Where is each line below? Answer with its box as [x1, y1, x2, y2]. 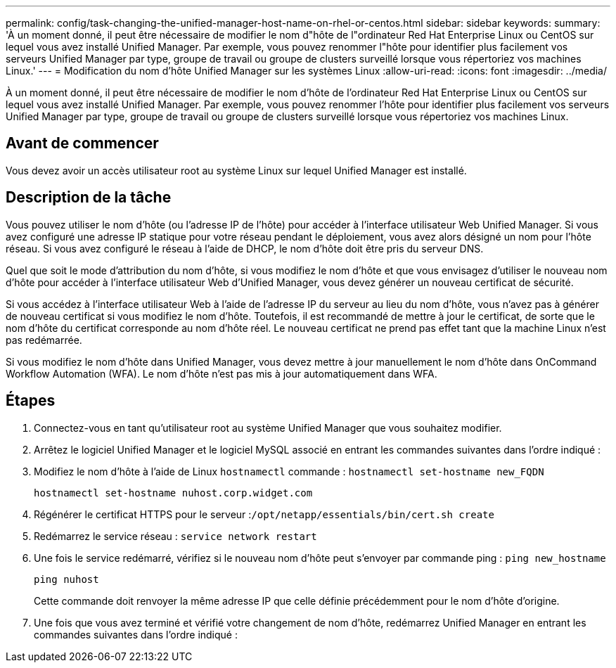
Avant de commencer [6, 134, 159, 153]
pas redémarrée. [6, 333, 82, 346]
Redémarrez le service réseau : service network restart [34, 529, 317, 542]
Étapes [6, 392, 56, 410]
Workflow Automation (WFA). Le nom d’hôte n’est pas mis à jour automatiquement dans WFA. [6, 367, 437, 380]
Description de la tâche [6, 188, 172, 207]
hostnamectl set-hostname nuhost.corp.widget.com [34, 487, 313, 499]
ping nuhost [34, 573, 99, 585]
